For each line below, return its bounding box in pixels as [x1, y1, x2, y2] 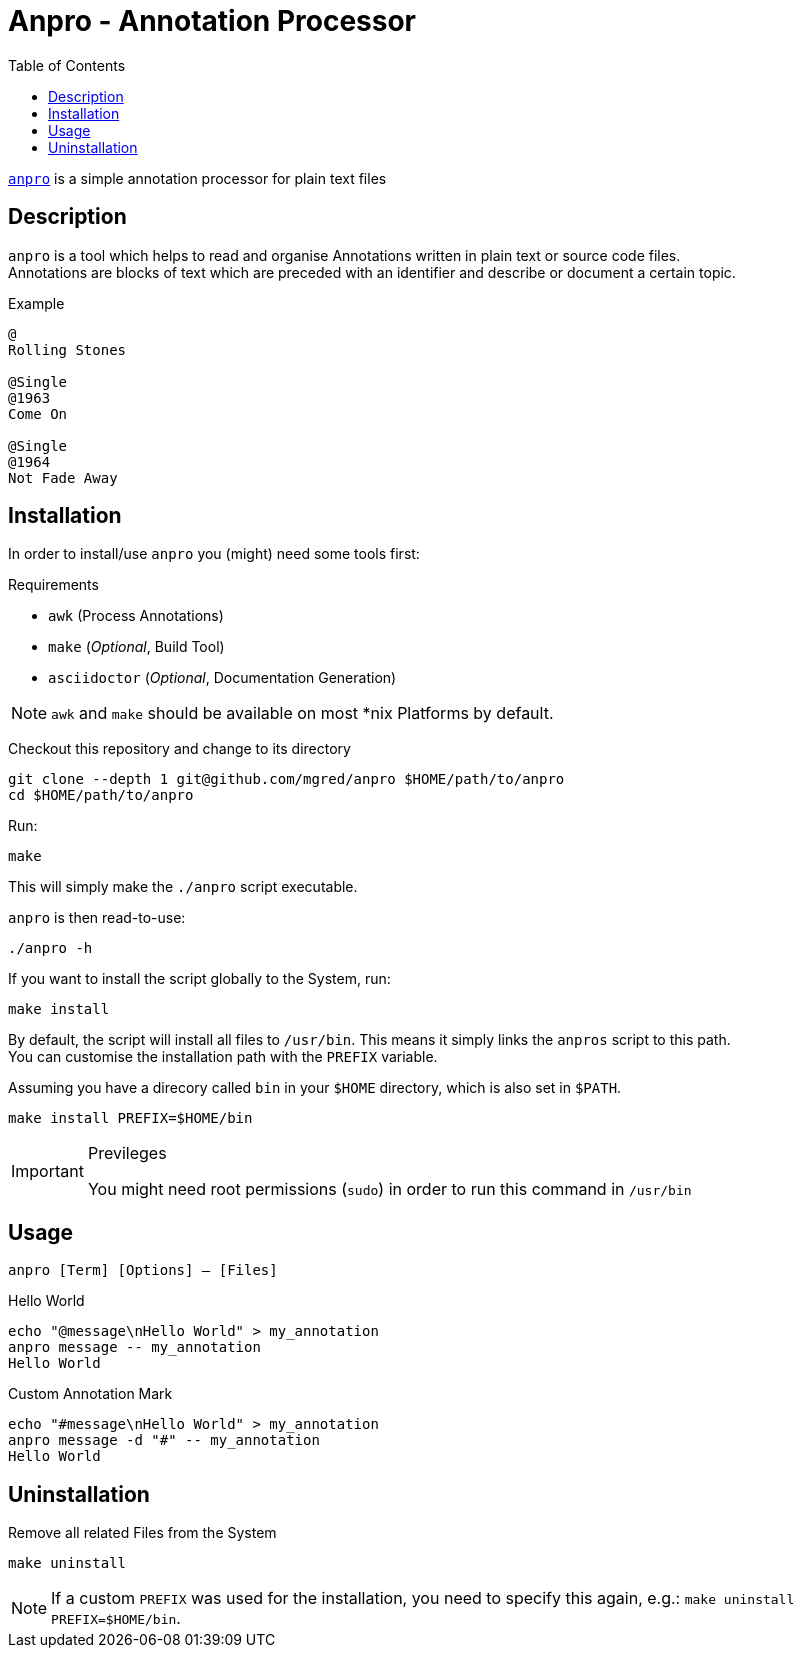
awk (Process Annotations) [48, 607, 224, 625]
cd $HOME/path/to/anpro [8, 787, 194, 804]
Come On [8, 405, 68, 422]
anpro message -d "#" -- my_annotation [8, 1432, 320, 1449]
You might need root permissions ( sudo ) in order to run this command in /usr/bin [87, 1179, 692, 1200]
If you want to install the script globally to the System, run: [8, 970, 391, 988]
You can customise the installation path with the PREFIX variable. [8, 1048, 438, 1066]
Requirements [8, 576, 99, 594]
